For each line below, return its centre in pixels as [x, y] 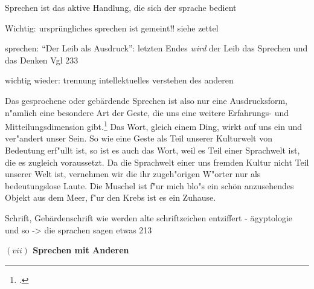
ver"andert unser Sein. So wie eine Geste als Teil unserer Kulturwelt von [139, 138]
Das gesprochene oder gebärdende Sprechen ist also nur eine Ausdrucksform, [146, 100]
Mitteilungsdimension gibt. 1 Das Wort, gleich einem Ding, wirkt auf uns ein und [154, 125]
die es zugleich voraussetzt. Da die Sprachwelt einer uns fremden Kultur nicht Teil [157, 162]
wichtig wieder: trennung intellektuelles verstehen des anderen [119, 80]
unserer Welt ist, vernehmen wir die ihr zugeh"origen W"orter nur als [133, 174]
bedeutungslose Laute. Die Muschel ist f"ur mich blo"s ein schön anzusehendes [149, 185]
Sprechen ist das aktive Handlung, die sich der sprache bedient [121, 7]
